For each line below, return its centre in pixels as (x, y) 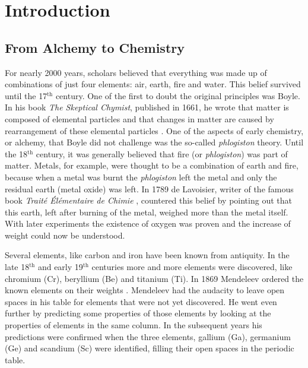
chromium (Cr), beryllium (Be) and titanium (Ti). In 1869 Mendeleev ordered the (154, 278)
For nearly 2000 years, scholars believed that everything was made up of (136, 72)
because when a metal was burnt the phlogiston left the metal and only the (141, 177)
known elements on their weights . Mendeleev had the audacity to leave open (145, 290)
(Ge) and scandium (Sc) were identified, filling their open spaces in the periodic (150, 348)
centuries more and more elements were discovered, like (192, 267)
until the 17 (26, 95)
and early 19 (60, 267)
